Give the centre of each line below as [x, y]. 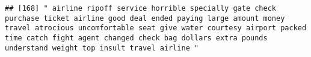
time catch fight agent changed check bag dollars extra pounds [136, 38]
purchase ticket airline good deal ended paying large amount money [145, 18]
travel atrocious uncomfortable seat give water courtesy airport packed [156, 28]
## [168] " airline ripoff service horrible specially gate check [141, 8]
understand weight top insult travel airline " [102, 48]
